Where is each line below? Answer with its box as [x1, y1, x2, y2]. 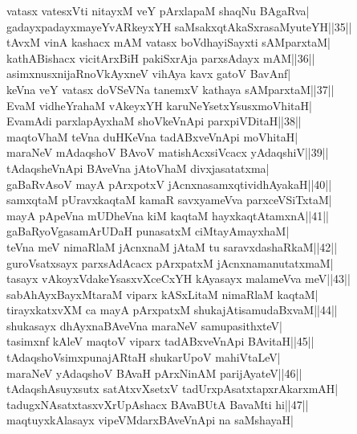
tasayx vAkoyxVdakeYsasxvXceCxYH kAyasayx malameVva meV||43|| [6, 270, 351, 287]
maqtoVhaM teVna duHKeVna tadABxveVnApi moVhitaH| [6, 128, 298, 145]
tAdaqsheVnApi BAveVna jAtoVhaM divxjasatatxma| [6, 159, 270, 176]
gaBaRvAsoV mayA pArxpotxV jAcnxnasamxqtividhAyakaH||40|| [6, 175, 332, 192]
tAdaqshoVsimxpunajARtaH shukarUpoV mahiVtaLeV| [6, 349, 281, 366]
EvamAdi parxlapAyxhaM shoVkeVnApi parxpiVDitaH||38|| [6, 113, 302, 129]
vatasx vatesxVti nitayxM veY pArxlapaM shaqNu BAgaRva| [6, 2, 310, 18]
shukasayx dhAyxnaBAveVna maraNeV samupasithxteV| [6, 317, 282, 334]
